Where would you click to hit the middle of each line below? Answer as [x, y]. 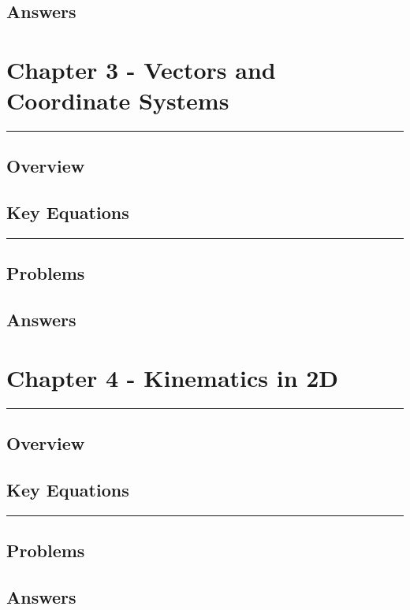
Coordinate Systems [118, 100]
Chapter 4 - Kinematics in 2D [173, 377]
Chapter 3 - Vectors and [141, 69]
